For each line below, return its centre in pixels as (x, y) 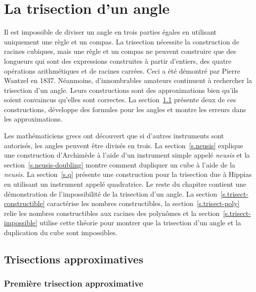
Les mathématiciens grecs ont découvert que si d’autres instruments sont (114, 136)
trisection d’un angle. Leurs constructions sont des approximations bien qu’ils (121, 90)
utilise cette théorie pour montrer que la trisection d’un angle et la (140, 223)
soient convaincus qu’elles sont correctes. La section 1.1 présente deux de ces (120, 100)
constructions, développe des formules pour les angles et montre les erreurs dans (125, 109)
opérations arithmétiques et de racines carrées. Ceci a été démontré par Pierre (122, 70)
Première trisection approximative (74, 283)
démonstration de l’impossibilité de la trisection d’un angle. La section (111, 193)
